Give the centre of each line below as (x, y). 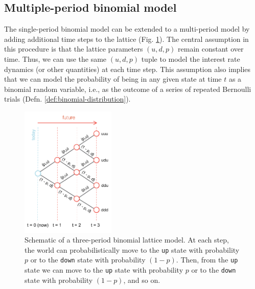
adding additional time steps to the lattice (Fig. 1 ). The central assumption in (126, 39)
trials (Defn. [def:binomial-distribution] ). (67, 99)
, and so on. (142, 280)
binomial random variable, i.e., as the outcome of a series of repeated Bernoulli (128, 89)
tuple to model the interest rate (191, 58)
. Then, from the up (207, 260)
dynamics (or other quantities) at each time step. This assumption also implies (127, 69)
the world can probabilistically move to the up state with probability (132, 249)
